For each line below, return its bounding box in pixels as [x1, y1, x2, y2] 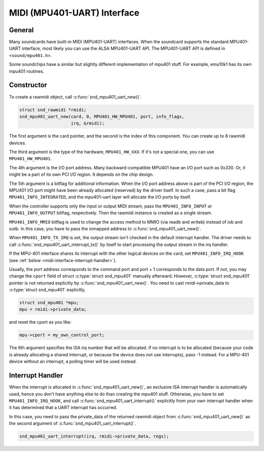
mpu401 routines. [9, 68, 44, 74]
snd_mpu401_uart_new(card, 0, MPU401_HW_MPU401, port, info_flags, [19, 114, 185, 119]
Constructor [9, 81, 47, 89]
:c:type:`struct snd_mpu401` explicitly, [9, 287, 86, 293]
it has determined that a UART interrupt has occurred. [9, 405, 117, 410]
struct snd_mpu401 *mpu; [19, 300, 79, 306]
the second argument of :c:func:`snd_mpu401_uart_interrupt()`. [9, 420, 136, 427]
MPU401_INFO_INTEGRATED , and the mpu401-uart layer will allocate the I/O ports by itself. [9, 194, 192, 200]
